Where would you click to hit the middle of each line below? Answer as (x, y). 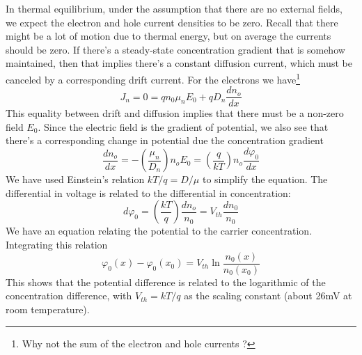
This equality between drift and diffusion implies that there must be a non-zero (175, 113)
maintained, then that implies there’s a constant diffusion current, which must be (179, 63)
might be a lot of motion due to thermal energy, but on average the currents (168, 36)
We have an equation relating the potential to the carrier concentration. (159, 231)
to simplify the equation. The (265, 179)
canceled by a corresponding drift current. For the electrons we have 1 (153, 78)
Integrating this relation (57, 245)
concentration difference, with (69, 295)
